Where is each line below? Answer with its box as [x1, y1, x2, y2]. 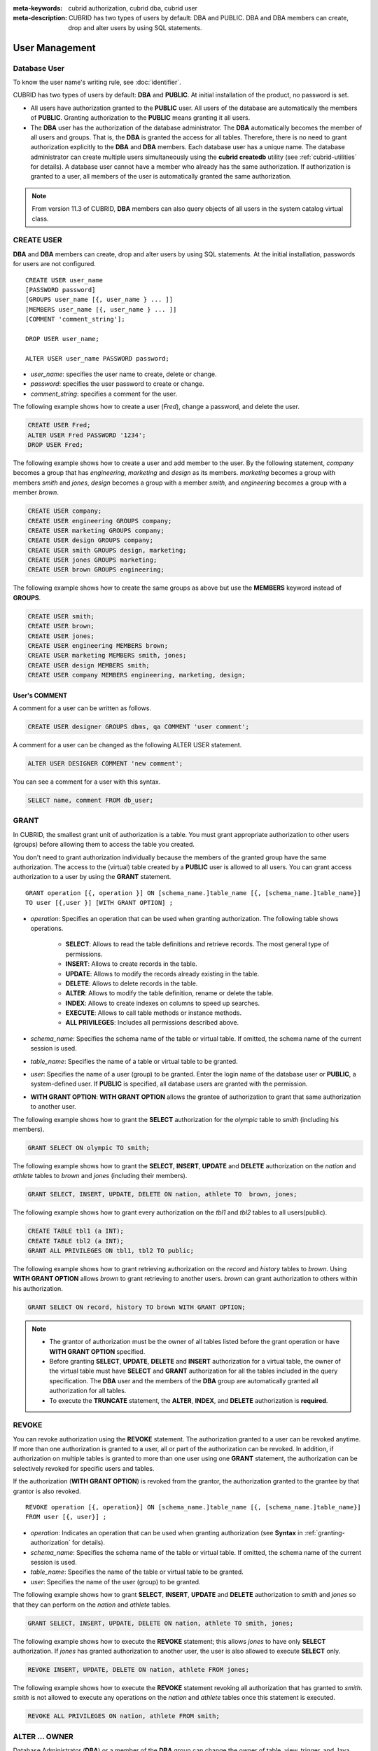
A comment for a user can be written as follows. [13, 704, 152, 712]
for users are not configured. [13, 260, 96, 268]
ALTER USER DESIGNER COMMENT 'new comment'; [27, 760, 183, 768]
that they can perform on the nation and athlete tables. [13, 1600, 171, 1609]
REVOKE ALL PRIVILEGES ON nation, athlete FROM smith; [27, 1712, 220, 1720]
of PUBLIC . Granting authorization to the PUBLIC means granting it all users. [30, 113, 251, 122]
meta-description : [13, 14, 68, 22]
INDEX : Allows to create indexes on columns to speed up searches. [65, 999, 260, 1007]
